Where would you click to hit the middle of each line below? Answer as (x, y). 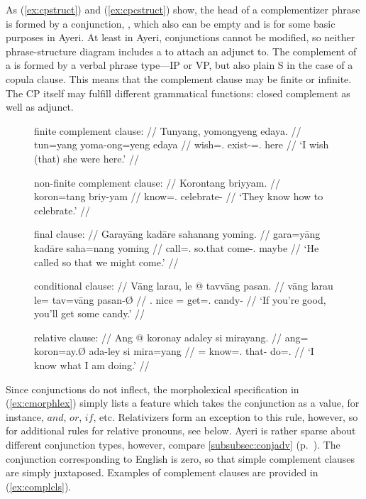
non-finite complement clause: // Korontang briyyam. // (157, 182)
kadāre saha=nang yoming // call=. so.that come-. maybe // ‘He (177, 247)
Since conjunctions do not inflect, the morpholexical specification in (152, 389)
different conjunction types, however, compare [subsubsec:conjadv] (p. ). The (173, 445)
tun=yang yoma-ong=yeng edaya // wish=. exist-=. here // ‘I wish (182, 144)
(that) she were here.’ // (87, 158)
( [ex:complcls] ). (39, 486)
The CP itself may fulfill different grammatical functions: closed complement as (178, 93)
